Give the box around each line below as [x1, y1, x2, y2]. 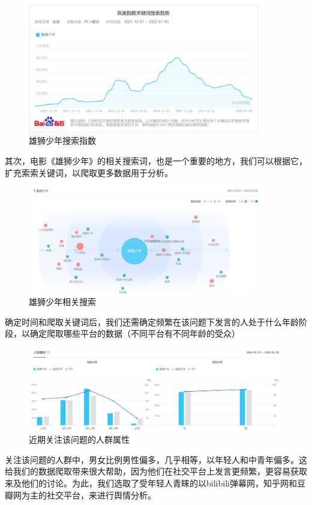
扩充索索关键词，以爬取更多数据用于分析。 [5, 166, 173, 179]
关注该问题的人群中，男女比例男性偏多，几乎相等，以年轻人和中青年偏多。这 [5, 453, 307, 465]
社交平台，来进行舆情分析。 [46, 488, 156, 501]
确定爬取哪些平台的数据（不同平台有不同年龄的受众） [29, 327, 240, 340]
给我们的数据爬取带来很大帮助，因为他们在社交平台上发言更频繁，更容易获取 [5, 465, 307, 477]
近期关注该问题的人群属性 [29, 433, 130, 446]
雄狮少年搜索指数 [29, 134, 96, 147]
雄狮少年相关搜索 [29, 295, 96, 308]
